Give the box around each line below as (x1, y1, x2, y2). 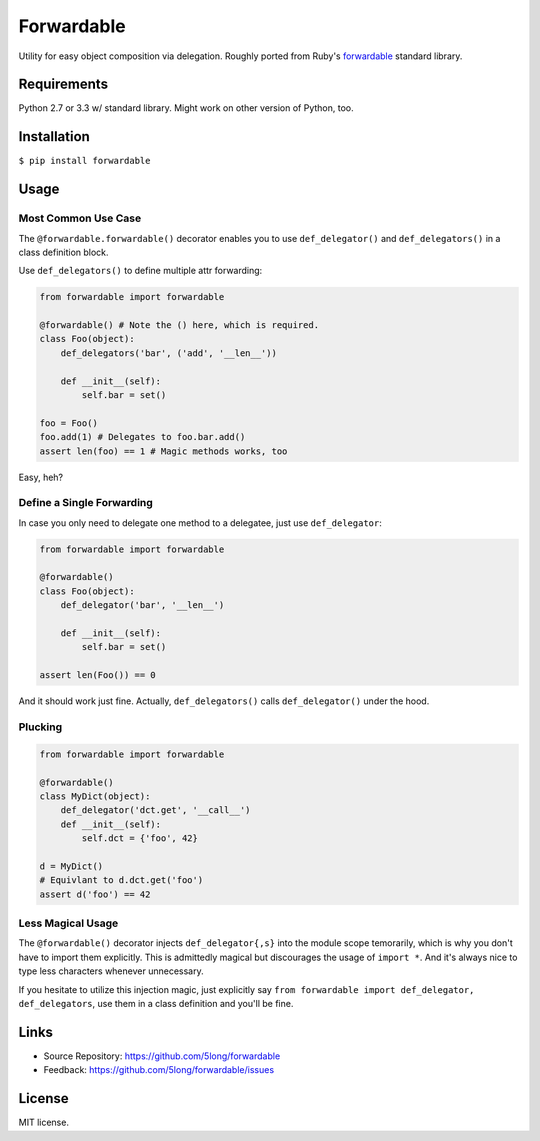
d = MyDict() (39, 860, 104, 872)
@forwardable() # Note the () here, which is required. (39, 320, 320, 331)
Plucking (18, 720, 63, 734)
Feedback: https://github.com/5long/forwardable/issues (43, 1064, 275, 1076)
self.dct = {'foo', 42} (81, 833, 199, 844)
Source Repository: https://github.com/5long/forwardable (43, 1050, 281, 1062)
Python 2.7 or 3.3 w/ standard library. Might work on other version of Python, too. (18, 102, 354, 114)
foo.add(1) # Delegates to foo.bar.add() (39, 431, 246, 443)
